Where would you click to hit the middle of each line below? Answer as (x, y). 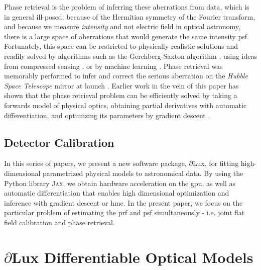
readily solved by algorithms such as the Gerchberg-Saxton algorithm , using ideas (130, 56)
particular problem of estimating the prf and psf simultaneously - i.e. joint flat (124, 212)
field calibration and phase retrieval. (59, 222)
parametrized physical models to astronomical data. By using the (143, 173)
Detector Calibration (59, 142)
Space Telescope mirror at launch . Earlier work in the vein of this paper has (121, 85)
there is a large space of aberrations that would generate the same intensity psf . (126, 36)
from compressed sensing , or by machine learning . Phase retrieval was (113, 66)
